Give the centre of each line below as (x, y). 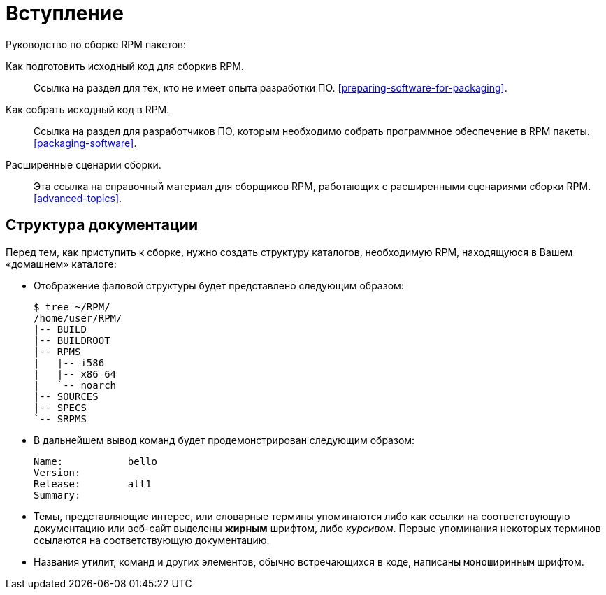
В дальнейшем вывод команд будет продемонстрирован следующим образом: (224, 440)
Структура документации (102, 225)
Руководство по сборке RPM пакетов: (96, 44)
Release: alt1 (93, 483)
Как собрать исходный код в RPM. (88, 109)
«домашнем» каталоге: (61, 264)
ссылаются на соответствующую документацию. (152, 540)
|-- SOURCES (66, 396)
